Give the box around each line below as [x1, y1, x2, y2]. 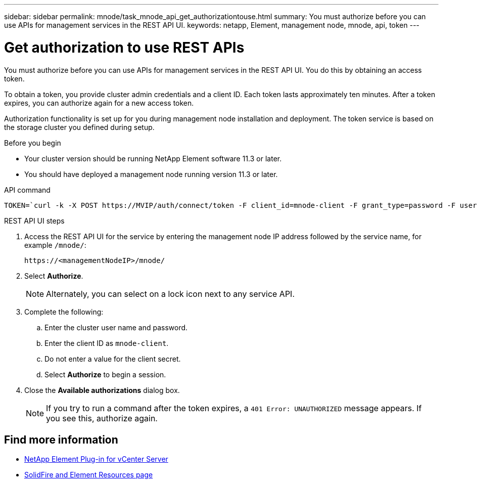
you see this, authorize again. [46, 413, 158, 423]
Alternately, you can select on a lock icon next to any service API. [46, 288, 295, 299]
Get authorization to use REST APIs [4, 38, 245, 56]
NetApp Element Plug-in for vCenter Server [24, 455, 168, 464]
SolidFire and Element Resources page [24, 470, 153, 479]
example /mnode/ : [24, 240, 86, 249]
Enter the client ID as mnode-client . [44, 338, 169, 347]
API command [4, 185, 51, 194]
